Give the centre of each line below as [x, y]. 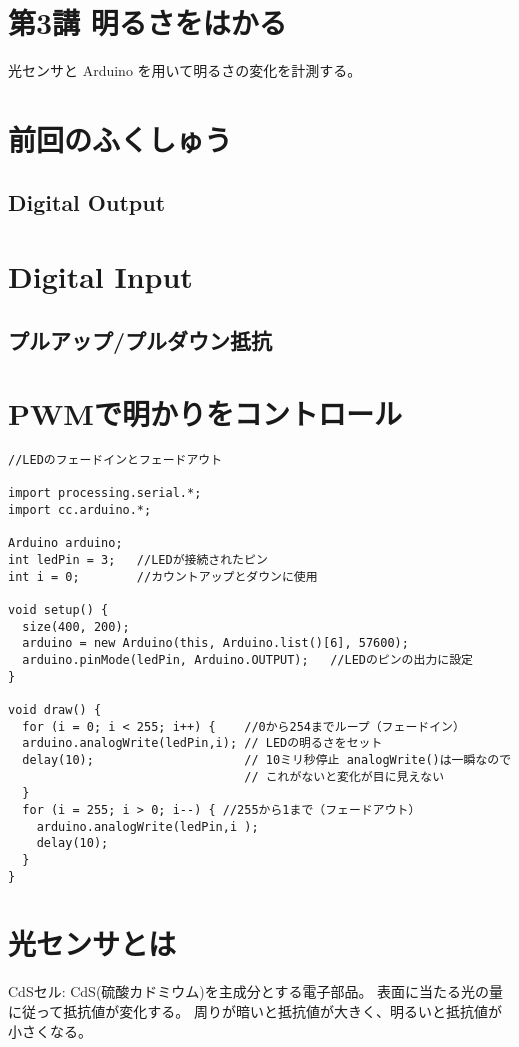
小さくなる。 [50, 1030]
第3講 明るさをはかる [147, 22]
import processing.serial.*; [105, 493]
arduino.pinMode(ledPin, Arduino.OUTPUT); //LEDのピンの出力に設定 [247, 660]
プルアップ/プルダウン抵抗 [140, 339]
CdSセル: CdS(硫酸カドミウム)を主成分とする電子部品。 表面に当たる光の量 [256, 991]
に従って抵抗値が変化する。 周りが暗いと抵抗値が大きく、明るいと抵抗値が [255, 1010]
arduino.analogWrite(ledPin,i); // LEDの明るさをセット [202, 743]
